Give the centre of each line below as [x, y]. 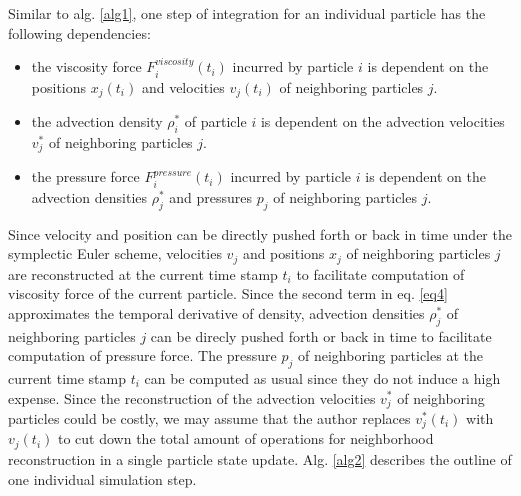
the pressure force [85, 176]
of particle [215, 121]
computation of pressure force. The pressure [142, 355]
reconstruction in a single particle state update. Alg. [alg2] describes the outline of [260, 458]
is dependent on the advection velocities [382, 121]
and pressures [211, 196]
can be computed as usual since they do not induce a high [322, 377]
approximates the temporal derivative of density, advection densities [216, 312]
